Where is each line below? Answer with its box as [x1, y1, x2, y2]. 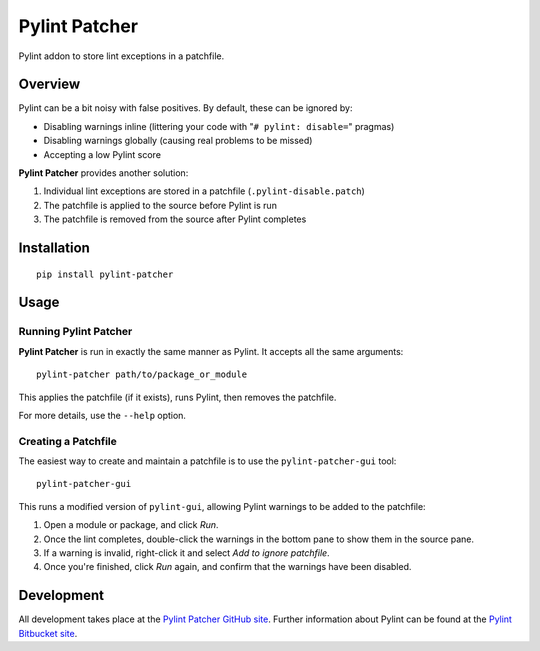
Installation [18, 240, 90, 256]
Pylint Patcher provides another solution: [18, 167, 189, 179]
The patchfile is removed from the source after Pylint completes [43, 213, 307, 225]
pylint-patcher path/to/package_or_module [36, 369, 248, 380]
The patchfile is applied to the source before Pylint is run [43, 199, 277, 211]
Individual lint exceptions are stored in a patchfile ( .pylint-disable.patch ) [43, 185, 365, 197]
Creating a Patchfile [18, 434, 117, 448]
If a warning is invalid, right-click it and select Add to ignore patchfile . [43, 547, 330, 559]
